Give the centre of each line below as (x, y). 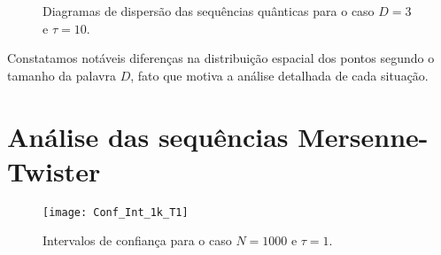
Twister (54, 170)
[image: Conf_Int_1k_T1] (116, 212)
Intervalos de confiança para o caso (137, 240)
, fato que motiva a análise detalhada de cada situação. (279, 75)
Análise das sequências (148, 136)
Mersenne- (363, 136)
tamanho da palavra (62, 75)
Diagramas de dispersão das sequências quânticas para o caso (209, 11)
